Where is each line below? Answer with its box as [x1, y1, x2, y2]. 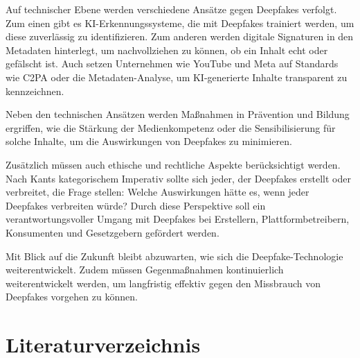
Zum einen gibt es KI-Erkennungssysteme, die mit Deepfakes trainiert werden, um [6, 15, 354, 30]
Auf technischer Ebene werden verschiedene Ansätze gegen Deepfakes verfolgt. [6, 2, 337, 16]
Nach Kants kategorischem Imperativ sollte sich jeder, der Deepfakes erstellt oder [6, 171, 351, 185]
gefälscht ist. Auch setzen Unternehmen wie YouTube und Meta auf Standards [6, 56, 339, 71]
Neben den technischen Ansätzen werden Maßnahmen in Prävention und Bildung [6, 107, 350, 121]
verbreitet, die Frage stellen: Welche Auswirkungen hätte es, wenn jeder [6, 185, 309, 199]
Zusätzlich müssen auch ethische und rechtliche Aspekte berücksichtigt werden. [6, 157, 341, 171]
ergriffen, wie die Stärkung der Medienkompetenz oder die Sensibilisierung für [6, 120, 336, 135]
